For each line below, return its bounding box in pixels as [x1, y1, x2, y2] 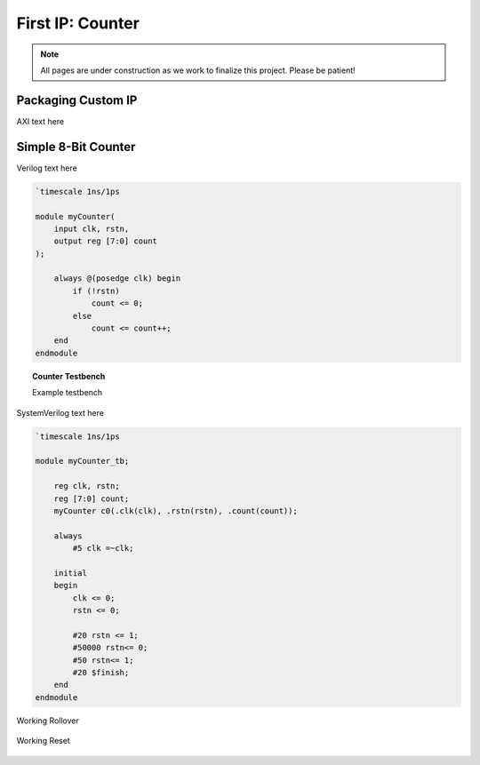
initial [53, 568, 88, 578]
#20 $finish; [72, 667, 130, 677]
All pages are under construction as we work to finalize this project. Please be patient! [40, 65, 356, 76]
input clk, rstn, [53, 223, 130, 234]
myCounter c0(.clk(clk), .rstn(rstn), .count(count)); [53, 506, 298, 515]
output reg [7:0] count [53, 236, 157, 246]
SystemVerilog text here [16, 407, 104, 418]
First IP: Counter [16, 13, 140, 33]
